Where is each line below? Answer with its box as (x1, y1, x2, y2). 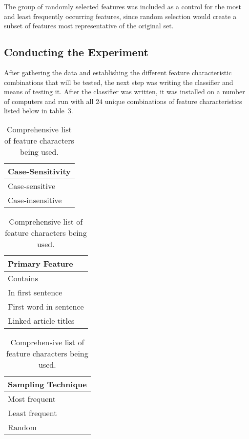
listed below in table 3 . (4, 105, 73, 116)
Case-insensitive (8, 194, 62, 206)
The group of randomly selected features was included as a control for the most (4, 1, 241, 11)
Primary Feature (8, 257, 73, 269)
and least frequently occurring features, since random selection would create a (4, 11, 237, 21)
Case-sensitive (8, 180, 56, 191)
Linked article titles (8, 314, 75, 326)
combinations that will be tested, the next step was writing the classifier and (4, 77, 233, 87)
